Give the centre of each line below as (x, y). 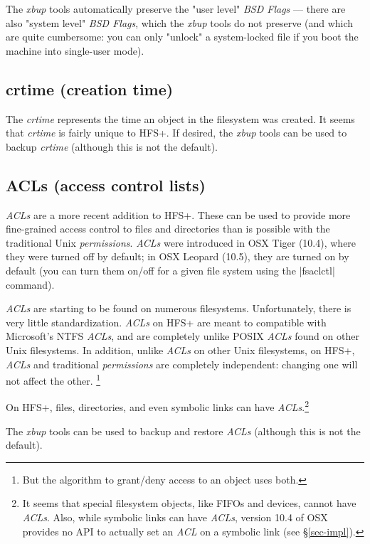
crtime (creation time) (90, 89)
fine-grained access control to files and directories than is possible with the (168, 229)
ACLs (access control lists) (106, 185)
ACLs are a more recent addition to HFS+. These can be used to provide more (178, 214)
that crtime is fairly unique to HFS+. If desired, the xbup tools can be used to (176, 133)
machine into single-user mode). (75, 50)
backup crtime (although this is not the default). (112, 146)
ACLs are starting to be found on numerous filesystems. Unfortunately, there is (179, 308)
